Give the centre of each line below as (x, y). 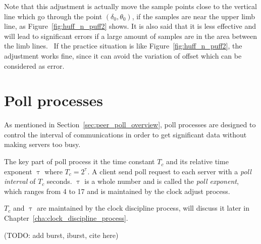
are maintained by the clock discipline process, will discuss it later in (143, 208)
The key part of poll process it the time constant (80, 161)
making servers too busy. (42, 144)
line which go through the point (53, 16)
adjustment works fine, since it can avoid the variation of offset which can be (123, 55)
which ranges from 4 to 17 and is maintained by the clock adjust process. (117, 191)
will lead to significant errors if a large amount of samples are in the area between (131, 36)
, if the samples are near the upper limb (193, 16)
